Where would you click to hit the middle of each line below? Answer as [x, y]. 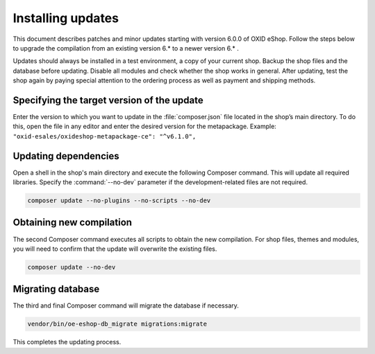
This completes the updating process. [67, 342]
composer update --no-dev [72, 267]
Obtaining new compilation [72, 223]
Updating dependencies [66, 156]
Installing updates [66, 18]
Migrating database [56, 289]
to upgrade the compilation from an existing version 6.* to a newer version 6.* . [126, 48]
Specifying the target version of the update [108, 100]
